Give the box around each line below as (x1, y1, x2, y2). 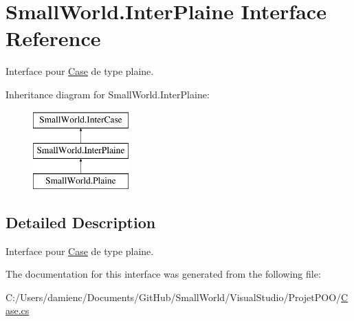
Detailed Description (5, 211, 156, 232)
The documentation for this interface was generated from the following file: (5, 267, 321, 281)
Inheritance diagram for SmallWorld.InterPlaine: (5, 87, 210, 101)
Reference (5, 24, 101, 52)
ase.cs (5, 303, 30, 318)
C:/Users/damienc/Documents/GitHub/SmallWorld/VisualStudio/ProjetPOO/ (5, 289, 342, 304)
